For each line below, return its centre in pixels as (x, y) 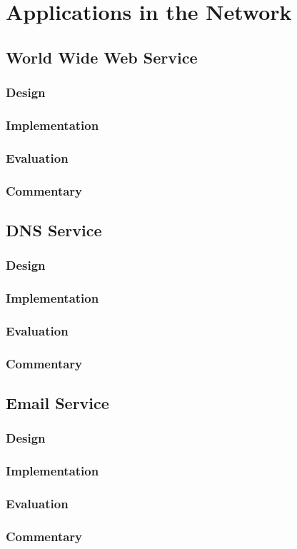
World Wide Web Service (102, 57)
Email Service (57, 403)
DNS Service (54, 230)
